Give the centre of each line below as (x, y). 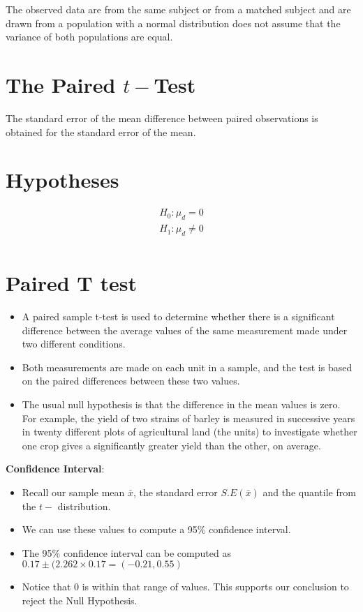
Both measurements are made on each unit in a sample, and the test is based (187, 367)
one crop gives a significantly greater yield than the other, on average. (171, 445)
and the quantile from (309, 492)
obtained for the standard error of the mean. (101, 132)
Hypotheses (62, 180)
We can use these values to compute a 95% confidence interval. (156, 529)
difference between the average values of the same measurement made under (185, 330)
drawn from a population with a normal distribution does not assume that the (173, 23)
